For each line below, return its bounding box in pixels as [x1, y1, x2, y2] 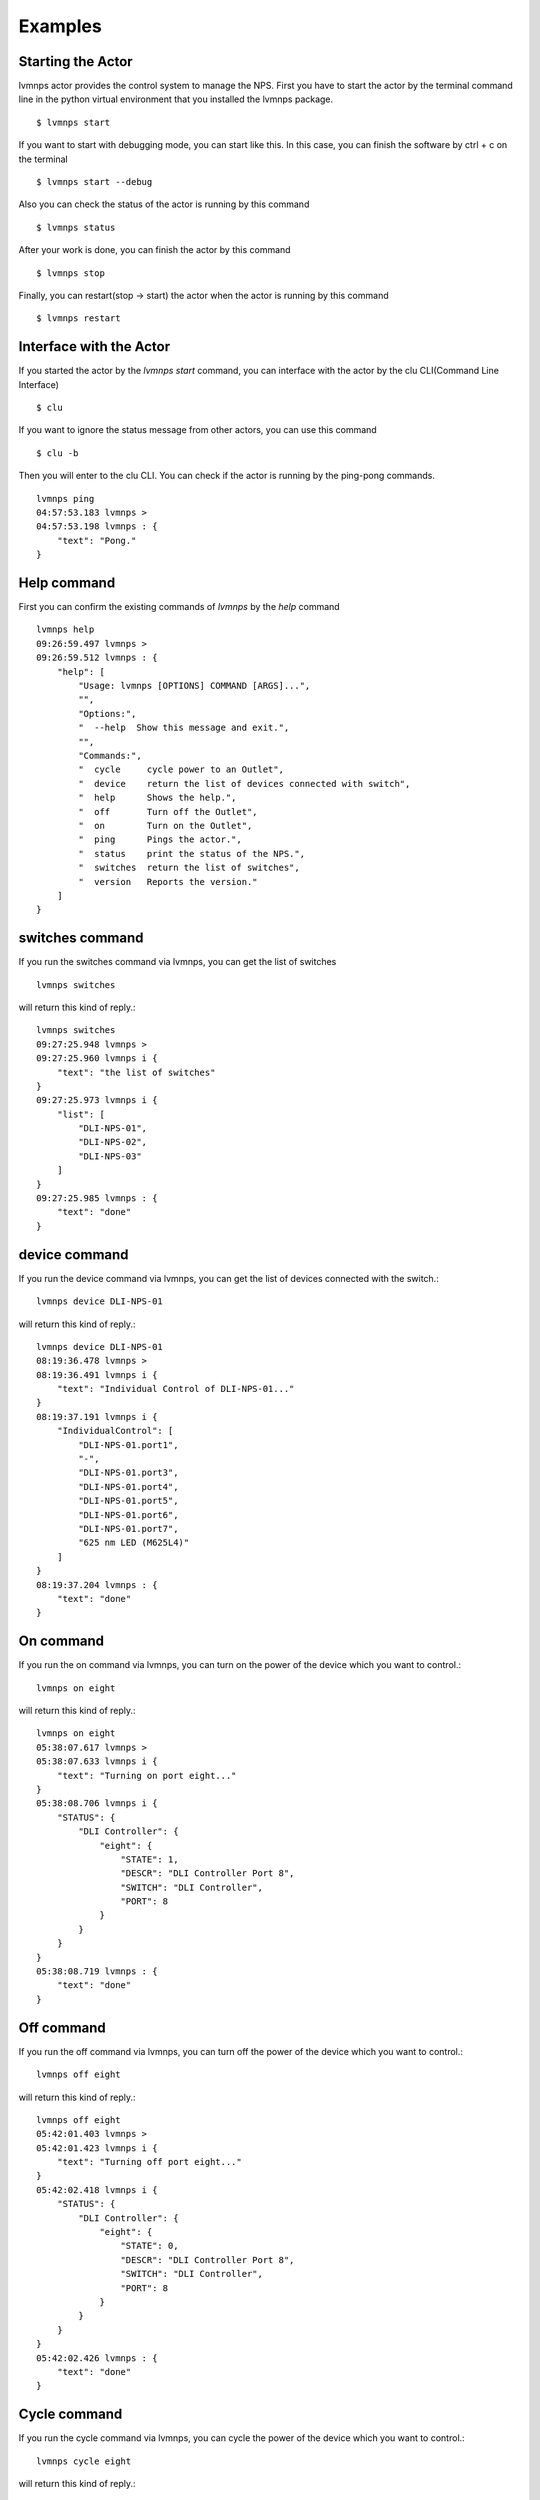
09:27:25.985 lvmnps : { [36, 1193, 158, 1204]
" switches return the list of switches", [78, 862, 300, 874]
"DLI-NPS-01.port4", [78, 1481, 179, 1492]
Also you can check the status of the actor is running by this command [18, 198, 310, 210]
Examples [18, 15, 102, 37]
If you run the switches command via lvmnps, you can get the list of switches [18, 956, 337, 968]
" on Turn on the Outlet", [78, 820, 253, 831]
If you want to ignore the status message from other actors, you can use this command [18, 424, 377, 436]
